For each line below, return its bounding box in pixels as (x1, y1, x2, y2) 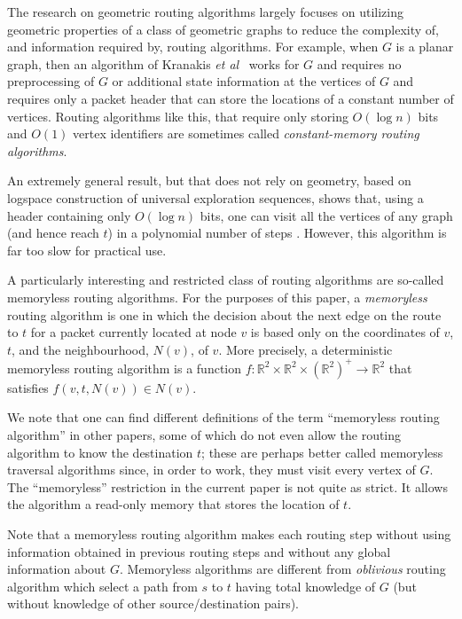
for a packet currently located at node (30, 323, 237, 341)
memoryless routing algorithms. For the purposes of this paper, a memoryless (7, 287, 427, 306)
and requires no (317, 54, 402, 73)
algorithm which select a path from (7, 576, 198, 595)
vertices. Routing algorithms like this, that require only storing (7, 106, 348, 125)
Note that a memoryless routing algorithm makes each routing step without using (7, 524, 451, 543)
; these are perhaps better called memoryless (201, 443, 443, 461)
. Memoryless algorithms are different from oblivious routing (119, 560, 446, 578)
